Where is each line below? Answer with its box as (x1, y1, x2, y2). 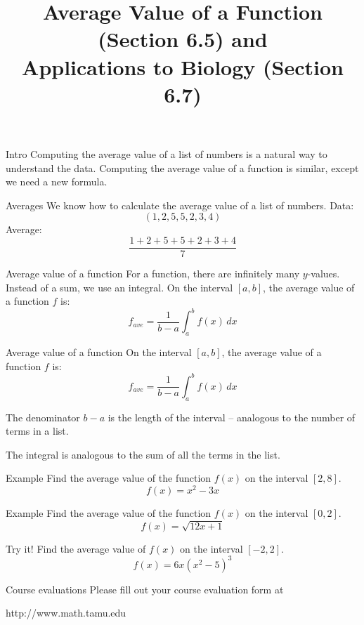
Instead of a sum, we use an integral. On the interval (6, 279, 233, 294)
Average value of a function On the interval (6, 345, 192, 360)
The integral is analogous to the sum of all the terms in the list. (6, 447, 280, 461)
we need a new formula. (6, 174, 108, 189)
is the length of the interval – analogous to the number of (108, 409, 356, 424)
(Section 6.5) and (98, 25, 268, 53)
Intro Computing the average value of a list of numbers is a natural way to (6, 146, 327, 161)
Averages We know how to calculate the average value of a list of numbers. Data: (6, 197, 354, 212)
